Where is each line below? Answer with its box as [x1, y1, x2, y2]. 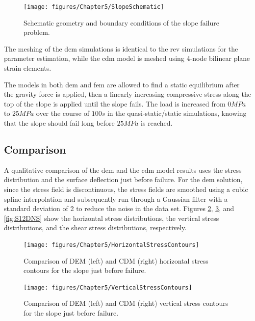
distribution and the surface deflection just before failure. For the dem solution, [4, 174, 243, 185]
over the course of [36, 108, 90, 118]
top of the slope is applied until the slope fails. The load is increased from [4, 98, 226, 108]
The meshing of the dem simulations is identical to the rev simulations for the [4, 43, 238, 53]
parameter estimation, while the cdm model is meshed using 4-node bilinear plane [4, 53, 250, 63]
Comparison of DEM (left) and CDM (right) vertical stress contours [24, 298, 229, 308]
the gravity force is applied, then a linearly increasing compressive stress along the [4, 89, 251, 99]
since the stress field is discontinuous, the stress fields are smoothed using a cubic [4, 184, 248, 194]
